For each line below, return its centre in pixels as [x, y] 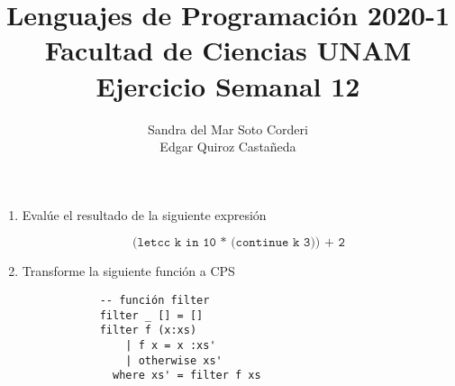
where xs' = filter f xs [187, 376]
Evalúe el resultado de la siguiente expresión [144, 214]
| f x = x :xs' [171, 345]
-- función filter [155, 300]
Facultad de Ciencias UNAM [228, 50]
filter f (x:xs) [148, 331]
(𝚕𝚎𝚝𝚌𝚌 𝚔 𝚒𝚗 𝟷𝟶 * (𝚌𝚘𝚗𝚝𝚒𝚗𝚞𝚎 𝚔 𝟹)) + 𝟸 [238, 243]
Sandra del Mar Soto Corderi [228, 129]
